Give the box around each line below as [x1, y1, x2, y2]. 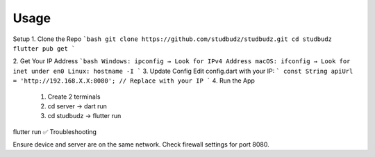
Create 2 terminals [47, 92, 101, 101]
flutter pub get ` [12, 44, 76, 52]
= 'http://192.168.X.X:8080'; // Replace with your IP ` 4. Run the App [12, 76, 255, 85]
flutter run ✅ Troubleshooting [12, 127, 97, 135]
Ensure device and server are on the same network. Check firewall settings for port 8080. [12, 140, 270, 149]
